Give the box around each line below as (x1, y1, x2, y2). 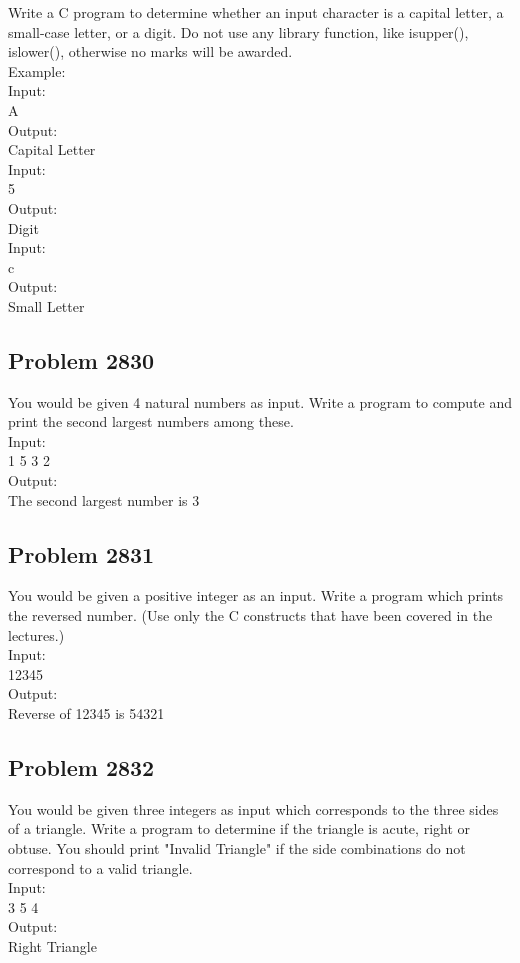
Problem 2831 (8, 538, 155, 569)
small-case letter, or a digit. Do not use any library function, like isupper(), (8, 21, 469, 42)
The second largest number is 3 (8, 489, 200, 510)
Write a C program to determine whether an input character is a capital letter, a (8, 2, 504, 22)
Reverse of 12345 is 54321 (8, 703, 165, 724)
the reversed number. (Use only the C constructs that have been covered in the (8, 605, 493, 626)
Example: (8, 60, 66, 81)
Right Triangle (8, 935, 97, 956)
